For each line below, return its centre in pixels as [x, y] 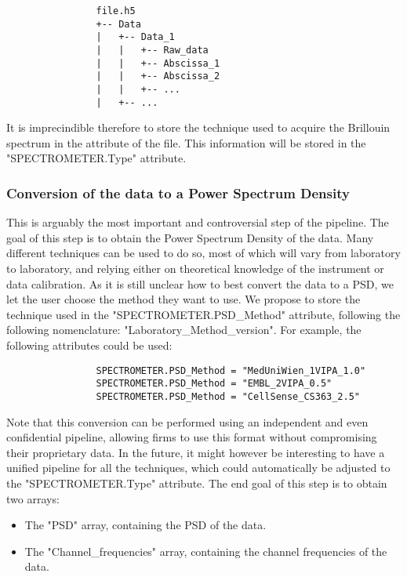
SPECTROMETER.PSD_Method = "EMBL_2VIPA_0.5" [214, 384]
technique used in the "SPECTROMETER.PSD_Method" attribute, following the [203, 314]
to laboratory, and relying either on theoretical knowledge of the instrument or [195, 269]
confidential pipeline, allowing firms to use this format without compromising [192, 437]
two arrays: [33, 498]
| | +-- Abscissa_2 [158, 76]
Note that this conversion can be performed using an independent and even [187, 421]
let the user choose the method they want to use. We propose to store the [184, 299]
